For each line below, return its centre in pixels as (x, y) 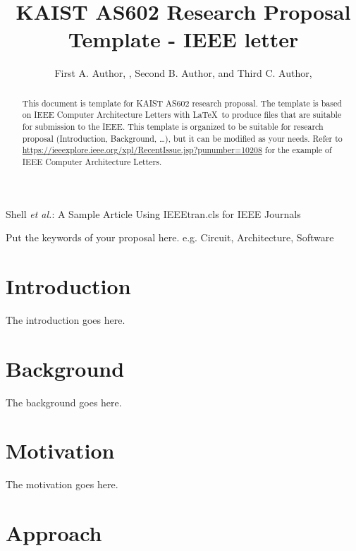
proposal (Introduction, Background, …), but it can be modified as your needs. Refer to (182, 138)
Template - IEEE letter (183, 39)
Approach (54, 533)
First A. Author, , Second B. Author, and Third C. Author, (183, 73)
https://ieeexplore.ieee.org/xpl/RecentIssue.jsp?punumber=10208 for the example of (177, 150)
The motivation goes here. (62, 484)
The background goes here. (64, 402)
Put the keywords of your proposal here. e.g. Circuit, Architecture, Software (170, 237)
